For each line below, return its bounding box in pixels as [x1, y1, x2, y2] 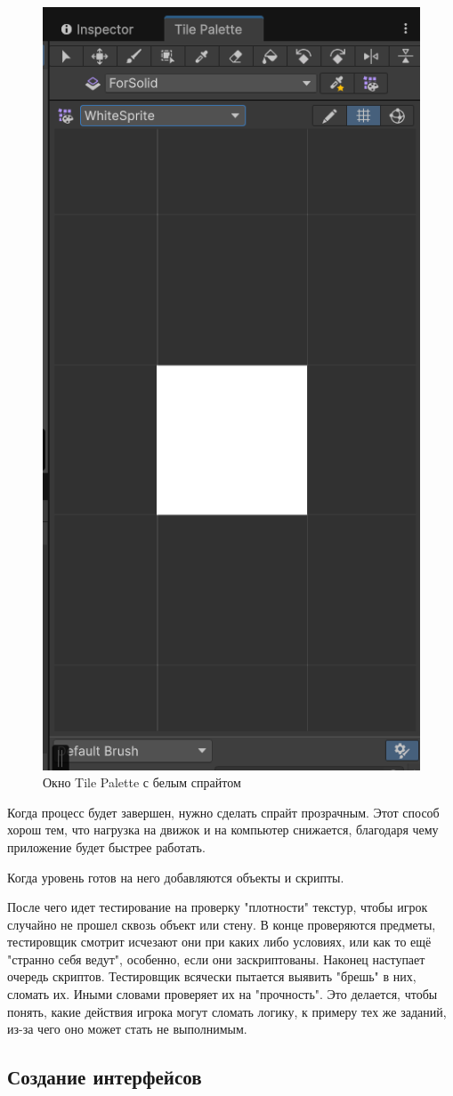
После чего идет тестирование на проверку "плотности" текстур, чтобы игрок [7, 898, 428, 916]
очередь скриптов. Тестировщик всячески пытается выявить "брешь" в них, [7, 967, 417, 986]
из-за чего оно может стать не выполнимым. [7, 1019, 247, 1038]
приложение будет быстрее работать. [7, 837, 206, 856]
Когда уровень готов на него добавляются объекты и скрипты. [7, 867, 344, 886]
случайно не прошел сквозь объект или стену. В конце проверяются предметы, [7, 915, 436, 933]
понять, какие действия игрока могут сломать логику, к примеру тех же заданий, [7, 1002, 447, 1020]
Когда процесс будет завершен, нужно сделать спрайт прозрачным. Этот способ [7, 802, 440, 821]
